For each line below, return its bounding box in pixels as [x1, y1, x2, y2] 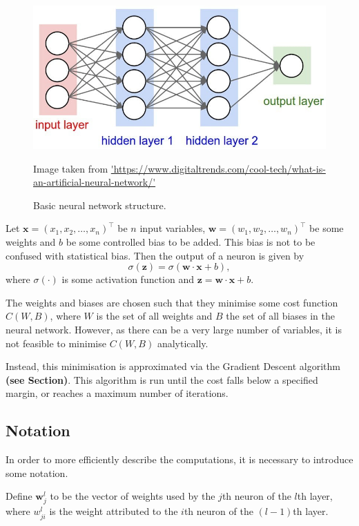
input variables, [139, 221, 206, 235]
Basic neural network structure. [33, 197, 166, 212]
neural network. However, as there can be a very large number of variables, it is [6, 322, 342, 336]
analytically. [157, 335, 208, 350]
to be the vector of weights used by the [50, 489, 215, 503]
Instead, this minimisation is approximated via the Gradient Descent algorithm [6, 359, 340, 373]
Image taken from [33, 161, 108, 175]
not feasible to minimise [6, 335, 106, 350]
